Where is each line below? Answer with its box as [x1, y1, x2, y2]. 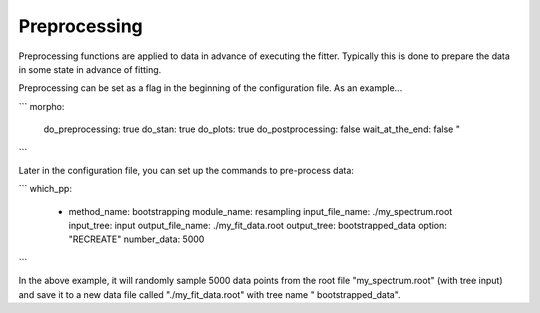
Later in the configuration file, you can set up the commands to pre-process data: [18, 164, 355, 176]
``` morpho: [18, 100, 65, 112]
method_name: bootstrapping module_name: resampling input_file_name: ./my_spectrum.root [68, 205, 453, 217]
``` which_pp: [18, 183, 72, 195]
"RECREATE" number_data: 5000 [68, 233, 205, 245]
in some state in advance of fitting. [18, 63, 162, 75]
